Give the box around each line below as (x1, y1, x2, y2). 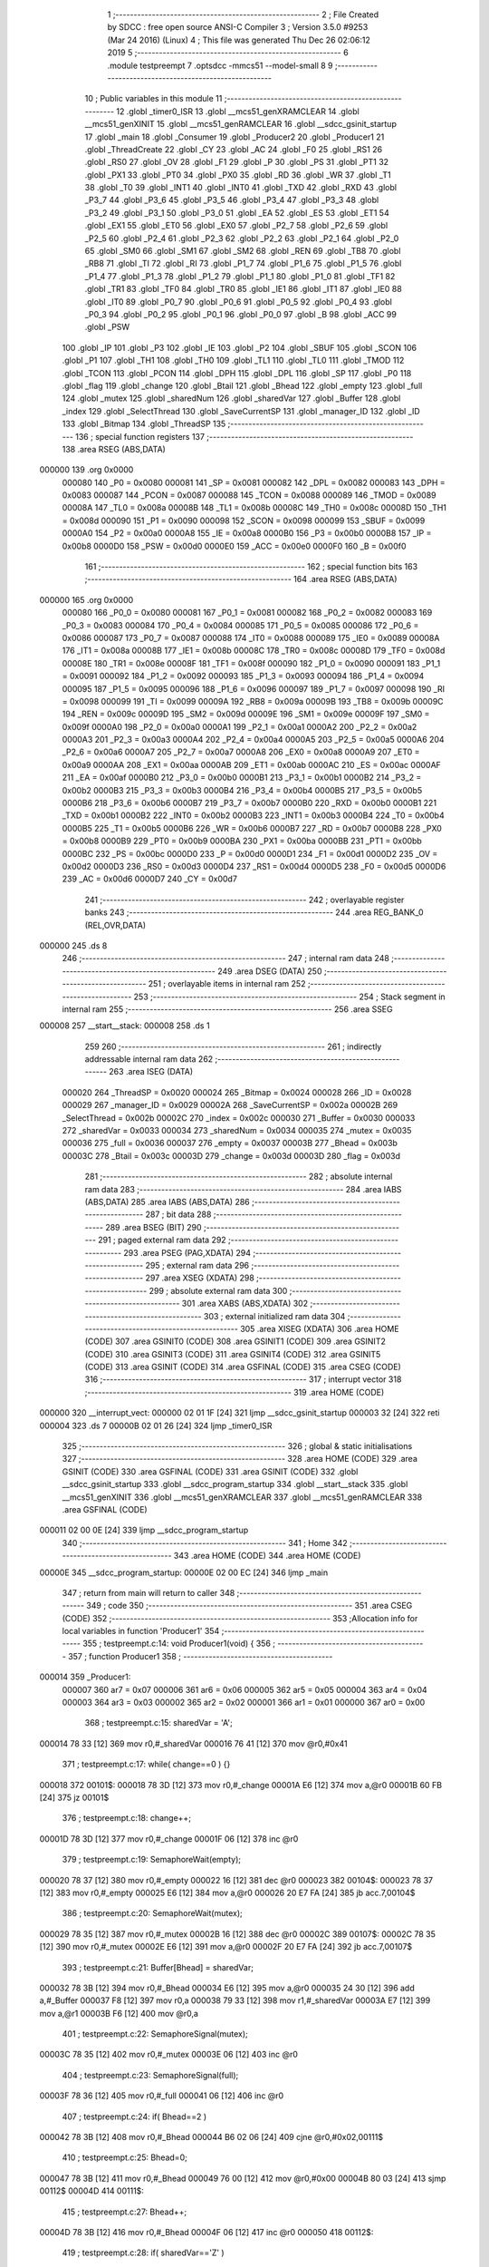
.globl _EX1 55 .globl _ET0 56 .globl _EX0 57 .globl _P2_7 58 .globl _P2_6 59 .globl (84, 220, 388, 231)
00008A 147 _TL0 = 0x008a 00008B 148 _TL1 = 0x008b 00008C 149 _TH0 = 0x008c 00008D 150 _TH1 (62, 502, 447, 513)
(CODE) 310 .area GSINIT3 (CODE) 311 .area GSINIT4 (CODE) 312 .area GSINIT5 (84, 1348, 381, 1359)
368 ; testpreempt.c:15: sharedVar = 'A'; (84, 1717, 233, 1728)
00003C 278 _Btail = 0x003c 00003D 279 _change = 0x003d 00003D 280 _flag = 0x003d (62, 1150, 400, 1161)
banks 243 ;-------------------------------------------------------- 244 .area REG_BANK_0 (84, 907, 425, 918)
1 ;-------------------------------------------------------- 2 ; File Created (107, 9, 379, 20)
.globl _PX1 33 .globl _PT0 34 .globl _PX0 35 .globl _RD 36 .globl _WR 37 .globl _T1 (84, 169, 391, 180)
